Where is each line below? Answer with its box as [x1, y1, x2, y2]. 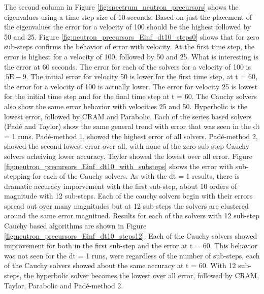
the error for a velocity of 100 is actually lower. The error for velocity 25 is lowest [4, 81, 258, 91]
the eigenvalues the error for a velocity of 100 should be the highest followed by [4, 21, 251, 32]
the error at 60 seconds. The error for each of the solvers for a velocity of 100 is [4, 61, 251, 72]
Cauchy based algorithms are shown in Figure [4, 220, 147, 231]
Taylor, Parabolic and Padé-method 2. [4, 280, 123, 290]
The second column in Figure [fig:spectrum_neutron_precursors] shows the [4, 2, 239, 12]
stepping [4, 171, 30, 181]
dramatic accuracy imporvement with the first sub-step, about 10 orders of [4, 180, 237, 191]
